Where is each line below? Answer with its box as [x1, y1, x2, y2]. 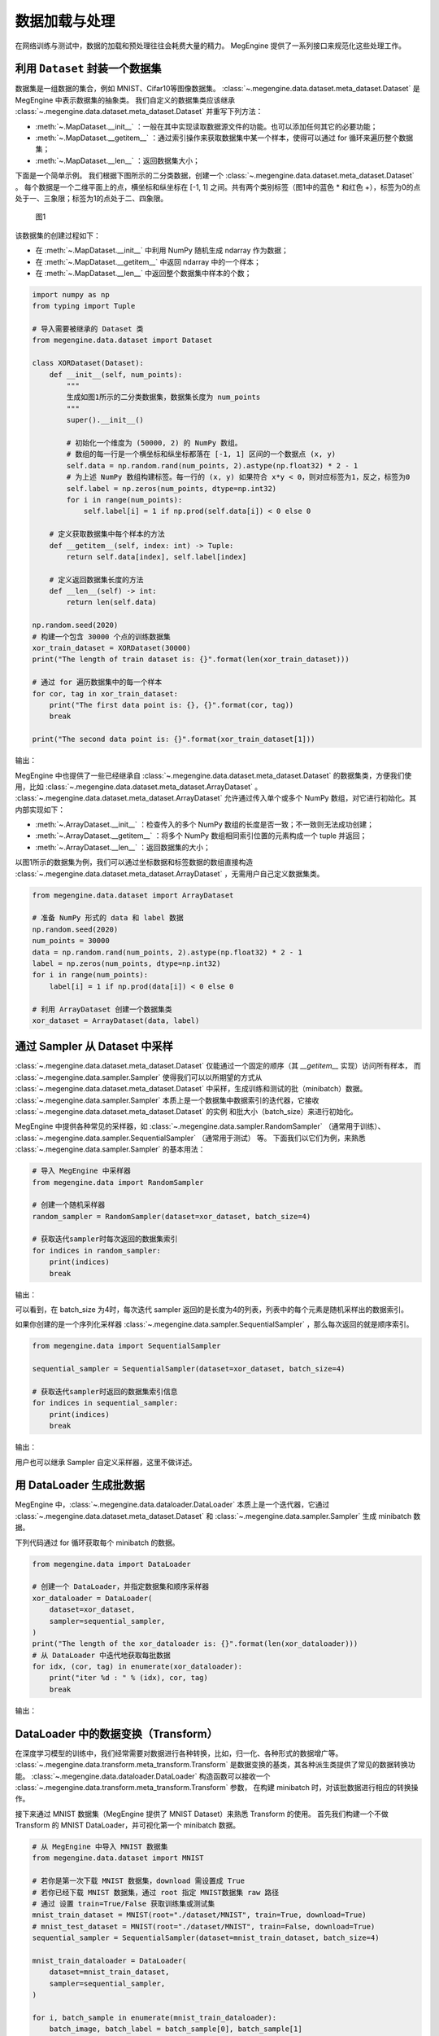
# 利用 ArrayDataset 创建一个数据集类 [32, 1004, 172, 1014]
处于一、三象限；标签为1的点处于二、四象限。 [15, 193, 168, 203]
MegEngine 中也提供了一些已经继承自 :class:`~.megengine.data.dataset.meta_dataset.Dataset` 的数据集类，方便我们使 [15, 770, 412, 780]
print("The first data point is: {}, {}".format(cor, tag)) [49, 700, 294, 709]
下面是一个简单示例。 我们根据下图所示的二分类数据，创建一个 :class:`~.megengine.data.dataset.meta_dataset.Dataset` [15, 171, 415, 181]
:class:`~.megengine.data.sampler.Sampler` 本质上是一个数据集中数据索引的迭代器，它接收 [15, 1095, 319, 1105]
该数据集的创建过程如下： [15, 230, 101, 240]
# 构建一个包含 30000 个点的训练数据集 [32, 632, 171, 641]
